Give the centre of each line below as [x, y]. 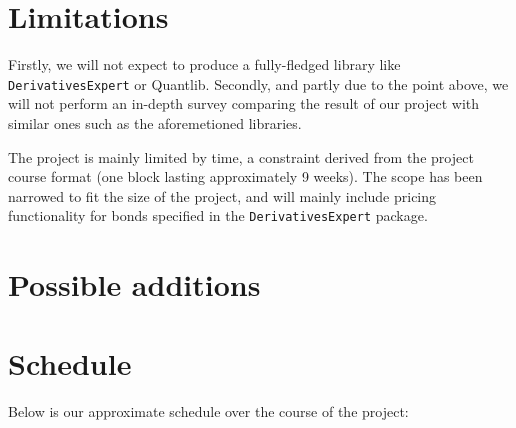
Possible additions [134, 284]
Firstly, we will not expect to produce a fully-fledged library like [204, 64]
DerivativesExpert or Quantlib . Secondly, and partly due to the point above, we [258, 83]
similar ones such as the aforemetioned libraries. [155, 122]
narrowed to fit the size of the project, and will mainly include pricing [222, 195]
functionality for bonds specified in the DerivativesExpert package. [218, 215]
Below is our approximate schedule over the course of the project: [208, 410]
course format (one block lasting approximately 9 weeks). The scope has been [245, 176]
